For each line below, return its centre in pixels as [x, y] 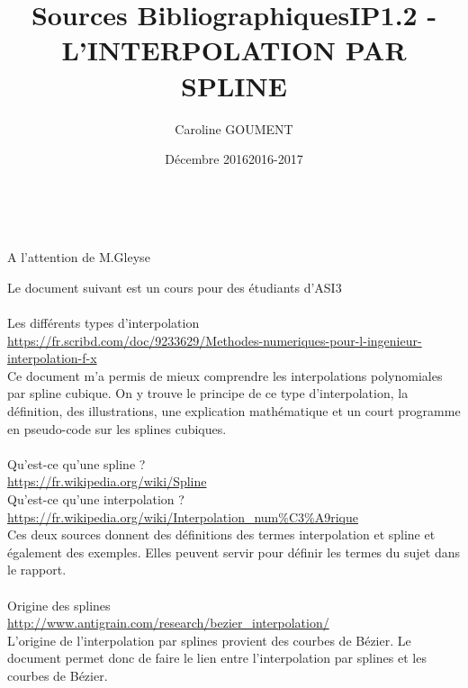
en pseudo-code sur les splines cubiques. [117, 428]
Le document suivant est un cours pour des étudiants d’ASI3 [175, 287]
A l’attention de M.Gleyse [79, 257]
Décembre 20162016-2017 [234, 159]
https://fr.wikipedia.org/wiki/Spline [107, 481]
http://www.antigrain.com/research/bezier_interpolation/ [168, 623]
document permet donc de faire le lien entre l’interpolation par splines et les [217, 658]
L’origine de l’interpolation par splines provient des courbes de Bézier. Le [209, 640]
